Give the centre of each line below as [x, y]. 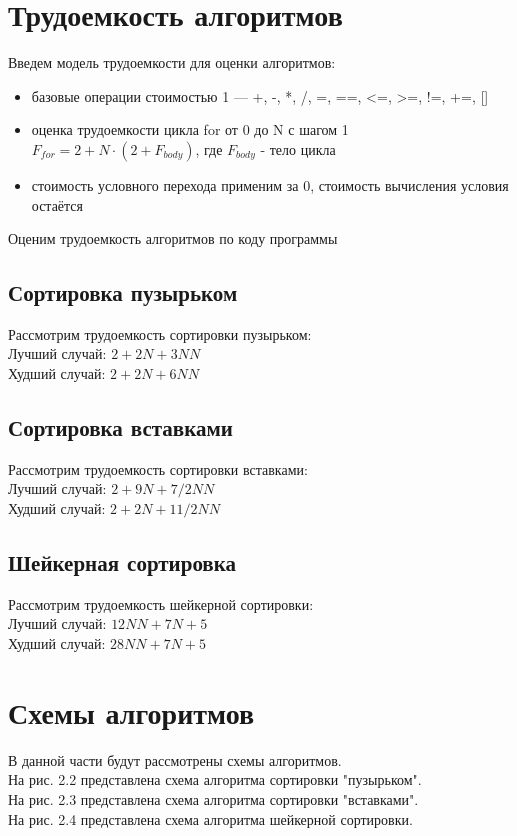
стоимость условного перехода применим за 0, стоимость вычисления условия [270, 184]
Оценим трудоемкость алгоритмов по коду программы [173, 238]
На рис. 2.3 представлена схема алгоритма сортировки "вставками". [213, 798]
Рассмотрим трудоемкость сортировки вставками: [158, 468]
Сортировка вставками [120, 427]
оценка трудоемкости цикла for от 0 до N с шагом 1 [190, 129]
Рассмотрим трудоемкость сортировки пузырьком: [160, 333]
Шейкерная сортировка [122, 562]
